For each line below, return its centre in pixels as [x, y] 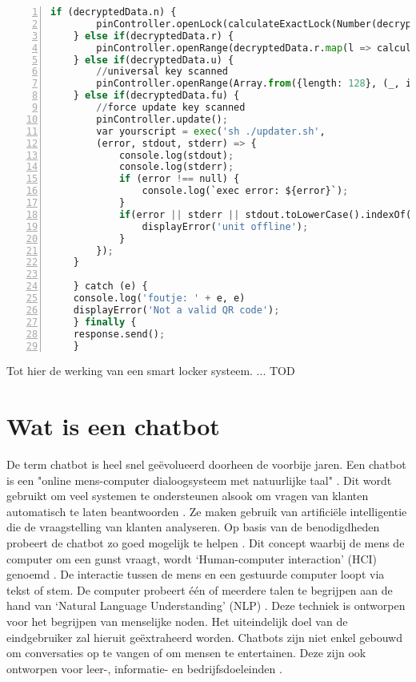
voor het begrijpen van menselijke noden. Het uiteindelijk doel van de [177, 621]
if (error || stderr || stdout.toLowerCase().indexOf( [265, 214]
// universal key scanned [162, 72]
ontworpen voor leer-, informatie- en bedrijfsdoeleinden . [144, 668]
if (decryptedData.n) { [114, 12]
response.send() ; [119, 334]
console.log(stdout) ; [176, 155]
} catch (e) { [110, 287]
